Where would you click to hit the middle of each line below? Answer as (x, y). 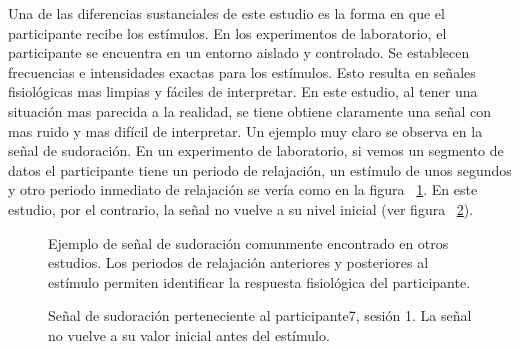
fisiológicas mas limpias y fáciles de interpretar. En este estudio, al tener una (243, 91)
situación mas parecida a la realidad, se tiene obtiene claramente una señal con (249, 110)
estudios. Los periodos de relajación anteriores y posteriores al (238, 262)
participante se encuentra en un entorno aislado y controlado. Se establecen (239, 52)
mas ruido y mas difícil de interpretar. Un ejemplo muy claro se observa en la (245, 130)
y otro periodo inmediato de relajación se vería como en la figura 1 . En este (243, 189)
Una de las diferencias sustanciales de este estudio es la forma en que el (226, 13)
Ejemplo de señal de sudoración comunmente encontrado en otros (248, 242)
